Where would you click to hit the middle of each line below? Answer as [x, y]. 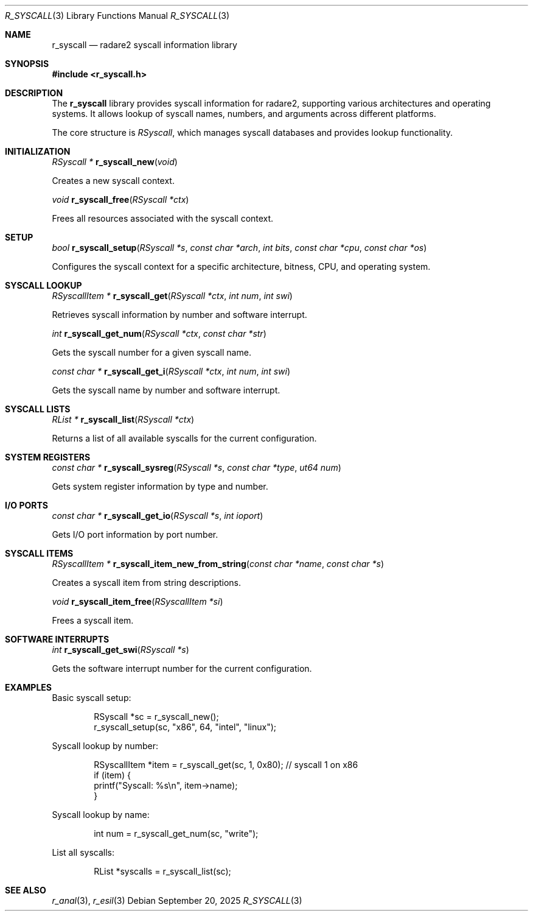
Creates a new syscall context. [113, 181]
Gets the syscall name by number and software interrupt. [166, 390]
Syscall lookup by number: [105, 746]
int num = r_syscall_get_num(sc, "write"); [176, 833]
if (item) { [113, 775]
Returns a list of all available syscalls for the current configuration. [184, 438]
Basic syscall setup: [92, 698]
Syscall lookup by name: [101, 815]
